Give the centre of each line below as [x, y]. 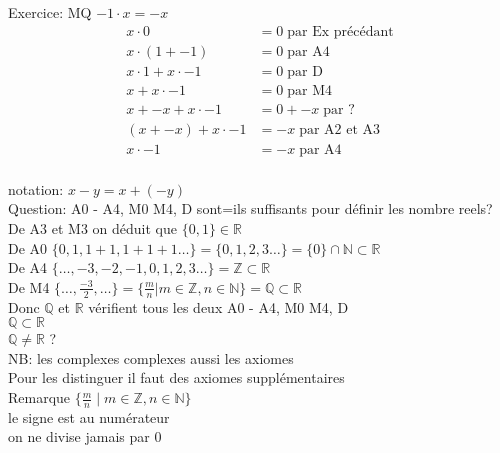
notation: [36, 188]
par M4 [309, 90]
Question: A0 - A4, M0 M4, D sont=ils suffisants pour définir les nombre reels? [250, 208]
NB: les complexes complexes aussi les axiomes [151, 357]
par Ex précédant [340, 31]
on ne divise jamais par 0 [85, 436]
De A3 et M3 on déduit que [92, 228]
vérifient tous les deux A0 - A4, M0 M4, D [218, 306]
